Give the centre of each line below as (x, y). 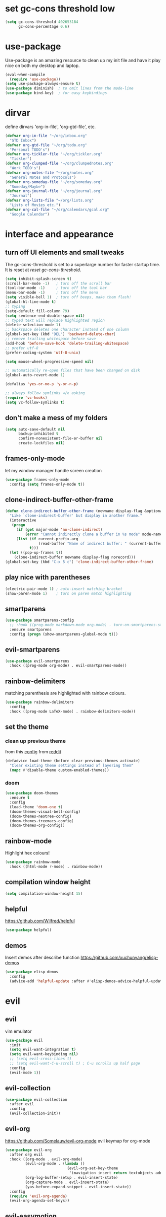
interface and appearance (59, 234)
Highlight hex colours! (27, 853)
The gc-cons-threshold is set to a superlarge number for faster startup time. (83, 264)
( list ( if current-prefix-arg (47, 539)
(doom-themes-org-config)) (37, 825)
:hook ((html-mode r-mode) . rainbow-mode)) (56, 867)
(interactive (23, 520)
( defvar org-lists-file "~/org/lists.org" (49, 201)
